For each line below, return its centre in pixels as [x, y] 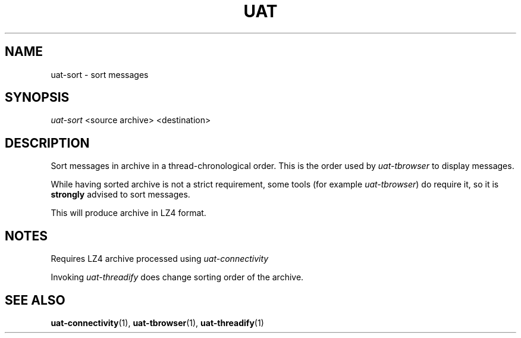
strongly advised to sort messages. [120, 195]
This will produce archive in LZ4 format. [128, 213]
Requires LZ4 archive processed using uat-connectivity [160, 259]
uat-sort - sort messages [100, 74]
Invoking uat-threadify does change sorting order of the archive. [177, 277]
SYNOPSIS [37, 98]
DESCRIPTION [47, 143]
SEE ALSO [35, 300]
